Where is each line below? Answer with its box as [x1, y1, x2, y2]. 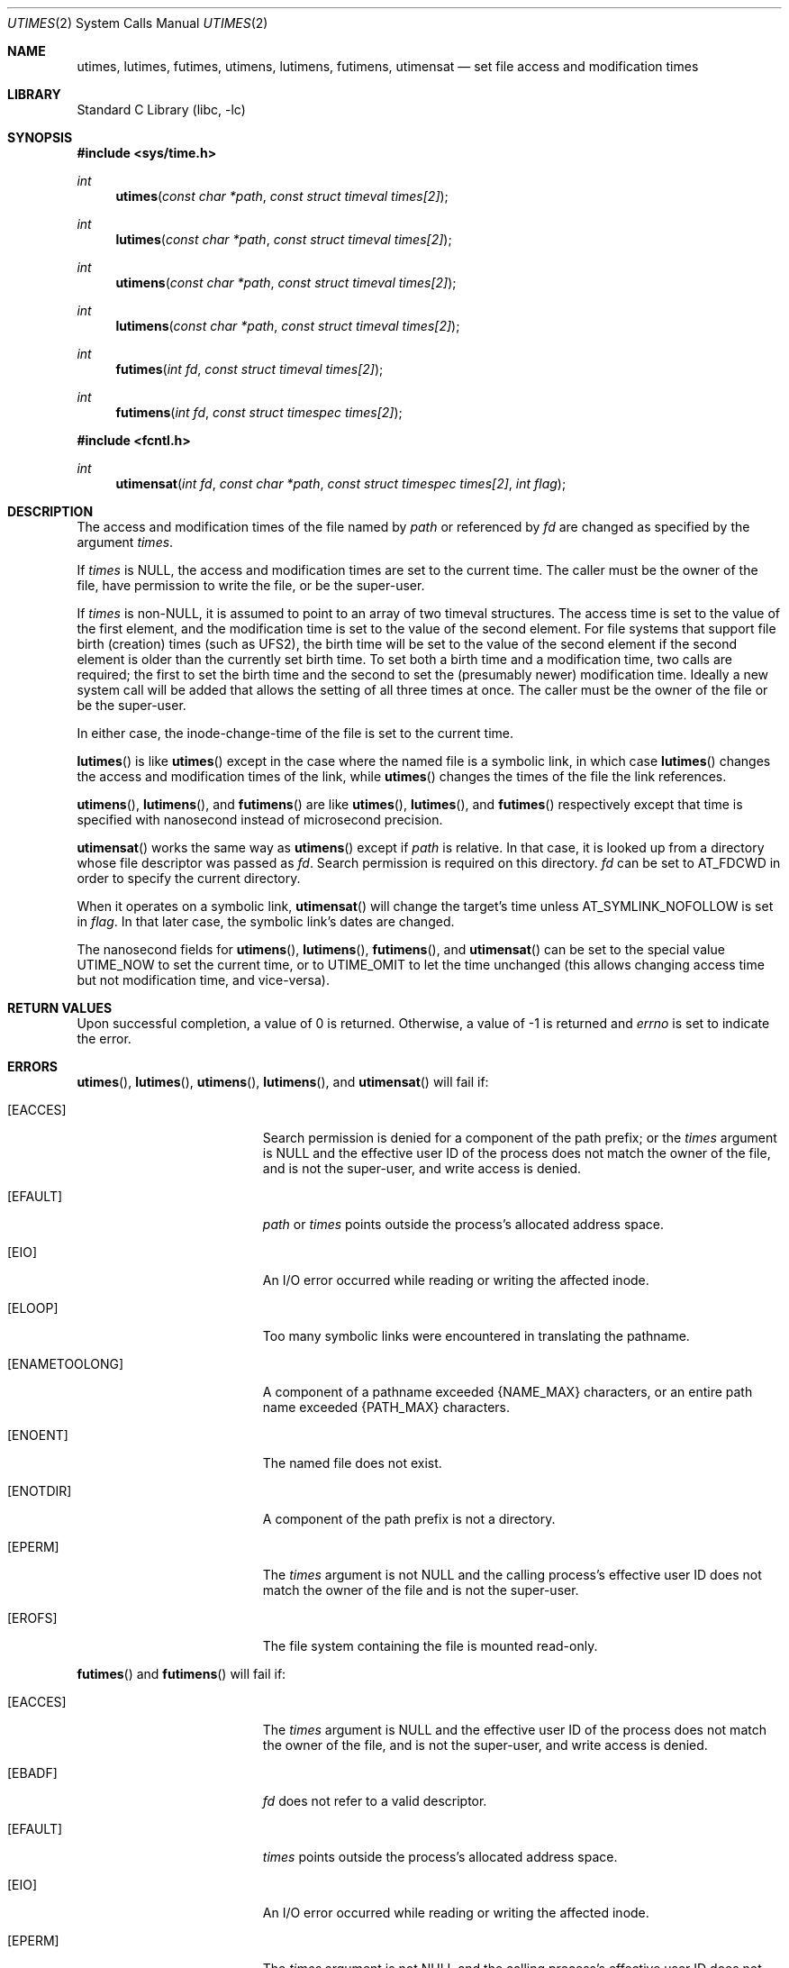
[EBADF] [7, 1765, 58, 1781]
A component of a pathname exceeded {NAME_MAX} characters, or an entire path [262, 1384, 753, 1399]
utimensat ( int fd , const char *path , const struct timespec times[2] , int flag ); [115, 476, 567, 491]
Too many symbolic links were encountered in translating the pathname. [262, 1328, 690, 1344]
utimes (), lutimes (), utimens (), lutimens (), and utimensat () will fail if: [77, 1074, 489, 1089]
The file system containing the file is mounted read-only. [262, 1638, 598, 1654]
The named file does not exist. [262, 1455, 442, 1471]
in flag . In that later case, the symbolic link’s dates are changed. [77, 914, 455, 929]
